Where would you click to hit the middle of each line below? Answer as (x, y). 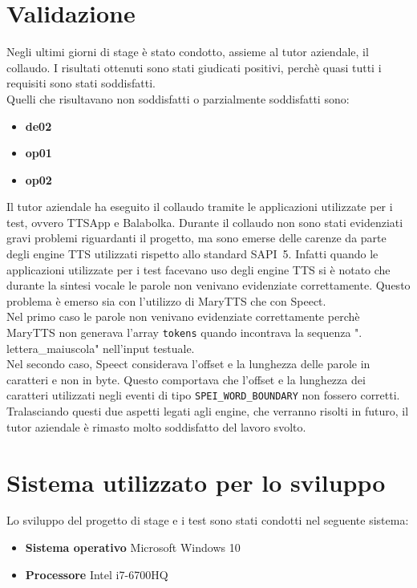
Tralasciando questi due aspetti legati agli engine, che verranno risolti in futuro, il (208, 411)
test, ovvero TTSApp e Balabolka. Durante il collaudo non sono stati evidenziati (205, 222)
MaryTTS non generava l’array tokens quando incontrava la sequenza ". (184, 333)
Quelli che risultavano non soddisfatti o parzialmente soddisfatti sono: (178, 98)
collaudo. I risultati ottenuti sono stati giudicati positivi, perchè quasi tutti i (194, 67)
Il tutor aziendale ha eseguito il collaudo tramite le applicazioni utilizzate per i (200, 207)
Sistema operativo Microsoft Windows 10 (133, 547)
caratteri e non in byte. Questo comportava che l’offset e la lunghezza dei (186, 379)
